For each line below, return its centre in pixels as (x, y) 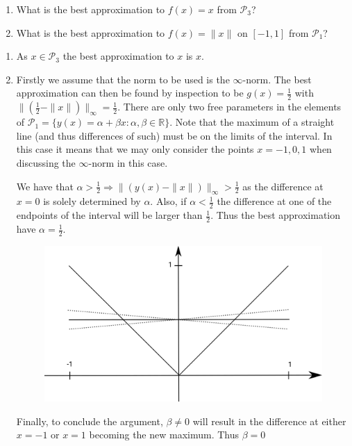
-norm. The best (277, 79)
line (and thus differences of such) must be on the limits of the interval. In (174, 135)
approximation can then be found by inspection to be (130, 93)
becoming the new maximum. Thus (164, 435)
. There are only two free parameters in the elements (229, 107)
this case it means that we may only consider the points (135, 149)
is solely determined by (92, 201)
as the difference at (283, 186)
